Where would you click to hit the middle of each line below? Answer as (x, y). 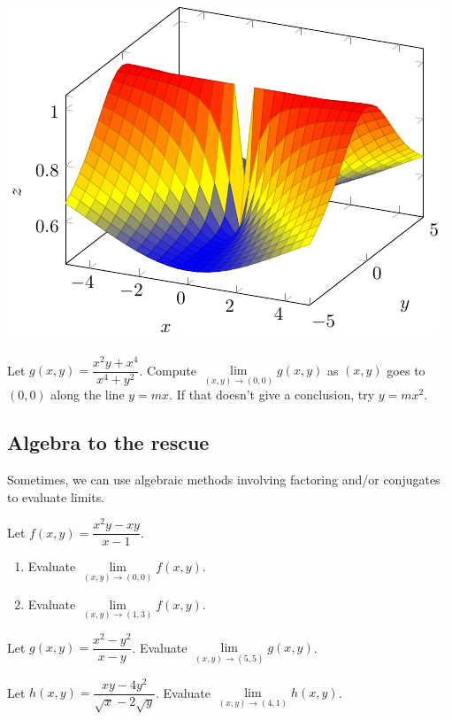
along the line (88, 395)
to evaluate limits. (56, 496)
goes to (406, 370)
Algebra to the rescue (108, 442)
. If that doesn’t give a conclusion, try (272, 395)
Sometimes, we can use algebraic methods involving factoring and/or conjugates (224, 480)
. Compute (168, 370)
